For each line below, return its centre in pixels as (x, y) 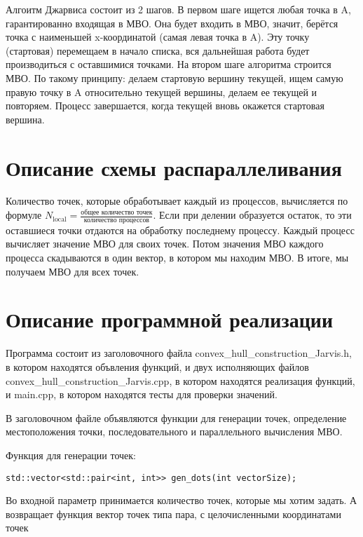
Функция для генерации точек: (71, 455)
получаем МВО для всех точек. (73, 271)
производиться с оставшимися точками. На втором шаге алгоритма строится (169, 64)
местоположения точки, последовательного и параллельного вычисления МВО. (174, 431)
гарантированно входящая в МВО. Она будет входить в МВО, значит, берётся (172, 23)
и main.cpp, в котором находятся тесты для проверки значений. (142, 394)
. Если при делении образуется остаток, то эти (252, 215)
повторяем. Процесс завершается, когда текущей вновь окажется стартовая (165, 106)
